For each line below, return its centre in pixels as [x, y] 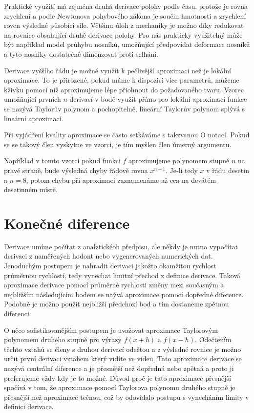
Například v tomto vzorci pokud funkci [62, 161]
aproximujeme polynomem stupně [179, 161]
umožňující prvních [32, 99]
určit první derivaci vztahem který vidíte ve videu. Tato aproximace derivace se [123, 359]
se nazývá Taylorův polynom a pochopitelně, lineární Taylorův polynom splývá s [125, 108]
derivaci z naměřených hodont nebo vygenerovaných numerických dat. [108, 256]
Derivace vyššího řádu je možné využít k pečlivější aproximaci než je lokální [117, 70]
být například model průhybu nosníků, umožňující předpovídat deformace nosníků [127, 44]
